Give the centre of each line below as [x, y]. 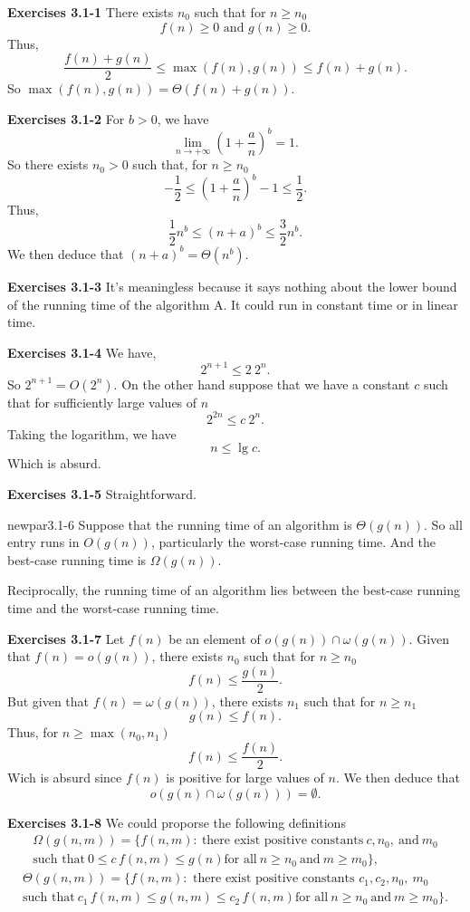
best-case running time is [77, 559]
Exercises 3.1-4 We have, [82, 352]
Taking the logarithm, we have [92, 433]
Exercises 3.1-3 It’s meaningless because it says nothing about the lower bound [232, 286]
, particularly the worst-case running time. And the [293, 542]
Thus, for [33, 732]
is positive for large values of [245, 778]
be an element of [215, 638]
